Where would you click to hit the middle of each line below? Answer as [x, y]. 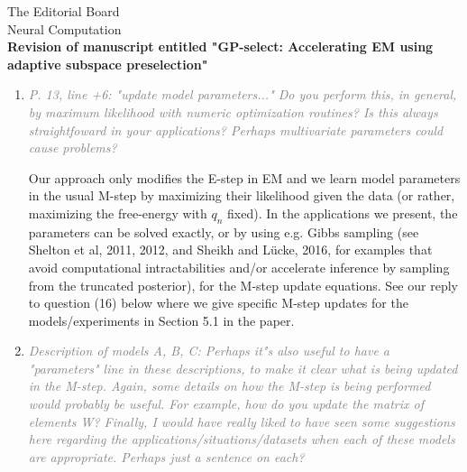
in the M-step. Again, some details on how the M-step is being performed [229, 386]
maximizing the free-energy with [118, 213]
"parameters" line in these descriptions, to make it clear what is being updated [243, 368]
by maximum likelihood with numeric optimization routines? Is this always [233, 111]
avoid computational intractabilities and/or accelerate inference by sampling [239, 267]
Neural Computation [64, 28]
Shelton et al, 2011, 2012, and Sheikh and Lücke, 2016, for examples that [230, 250]
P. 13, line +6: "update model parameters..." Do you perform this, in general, [243, 94]
